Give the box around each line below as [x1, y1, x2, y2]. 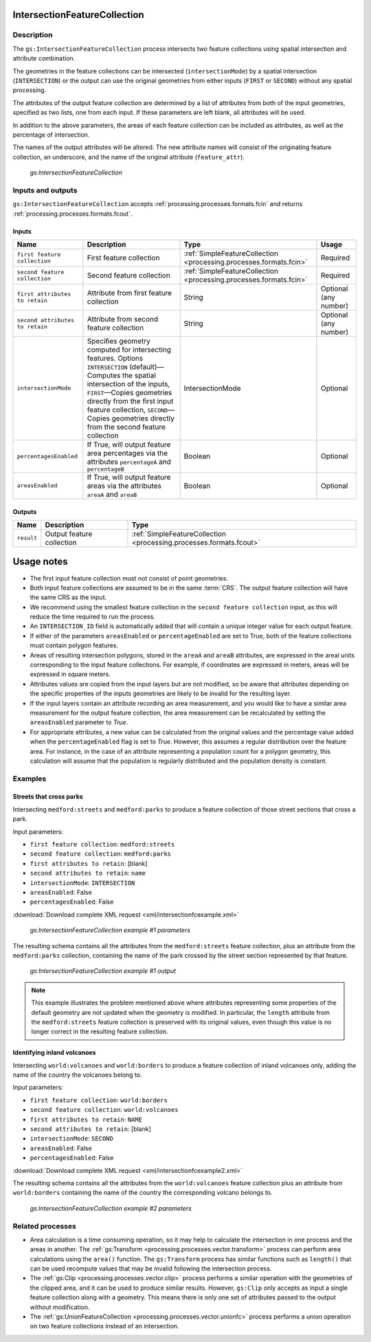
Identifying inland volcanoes [12, 1049, 96, 1057]
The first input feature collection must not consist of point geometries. [30, 574, 229, 582]
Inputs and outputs [12, 186, 78, 195]
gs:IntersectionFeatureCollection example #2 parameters [30, 1204, 192, 1212]
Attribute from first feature [87, 288, 172, 298]
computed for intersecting [87, 344, 172, 354]
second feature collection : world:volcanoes [30, 1106, 179, 1114]
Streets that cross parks [12, 792, 84, 801]
